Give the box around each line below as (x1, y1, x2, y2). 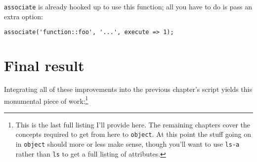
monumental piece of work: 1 (4, 94, 88, 106)
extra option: (4, 11, 43, 21)
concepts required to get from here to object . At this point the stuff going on (15, 129, 251, 139)
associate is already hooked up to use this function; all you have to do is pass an (4, 1, 253, 11)
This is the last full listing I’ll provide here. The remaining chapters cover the (15, 119, 251, 129)
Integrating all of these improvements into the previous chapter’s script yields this (4, 84, 252, 94)
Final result (4, 55, 85, 76)
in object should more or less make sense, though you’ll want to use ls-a (15, 139, 240, 149)
